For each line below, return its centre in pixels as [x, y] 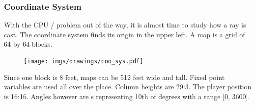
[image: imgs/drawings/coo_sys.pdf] [84, 61]
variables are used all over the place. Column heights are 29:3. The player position [128, 87]
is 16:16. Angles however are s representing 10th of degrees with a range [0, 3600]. [127, 96]
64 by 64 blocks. [28, 44]
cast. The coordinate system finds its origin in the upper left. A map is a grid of [125, 34]
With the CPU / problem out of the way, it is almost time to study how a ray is [125, 25]
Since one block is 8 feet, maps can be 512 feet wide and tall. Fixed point [114, 77]
